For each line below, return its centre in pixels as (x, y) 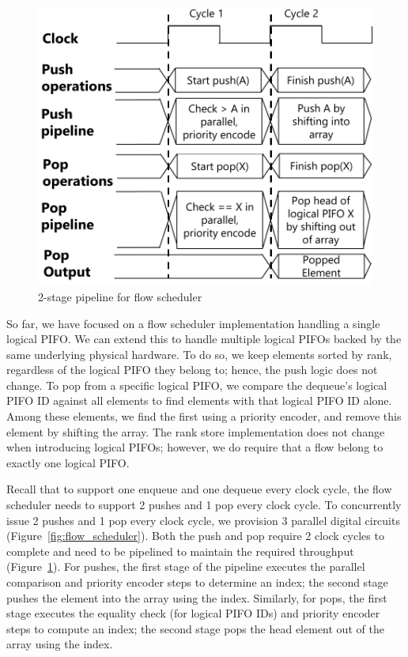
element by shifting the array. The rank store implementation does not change (196, 431)
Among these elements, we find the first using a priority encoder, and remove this (204, 416)
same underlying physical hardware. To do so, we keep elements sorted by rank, (199, 354)
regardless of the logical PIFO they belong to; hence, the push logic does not (192, 370)
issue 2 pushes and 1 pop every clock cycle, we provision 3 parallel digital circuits (203, 520)
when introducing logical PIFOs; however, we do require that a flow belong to (195, 447)
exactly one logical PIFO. (68, 462)
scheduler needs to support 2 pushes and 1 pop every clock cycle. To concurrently (204, 505)
